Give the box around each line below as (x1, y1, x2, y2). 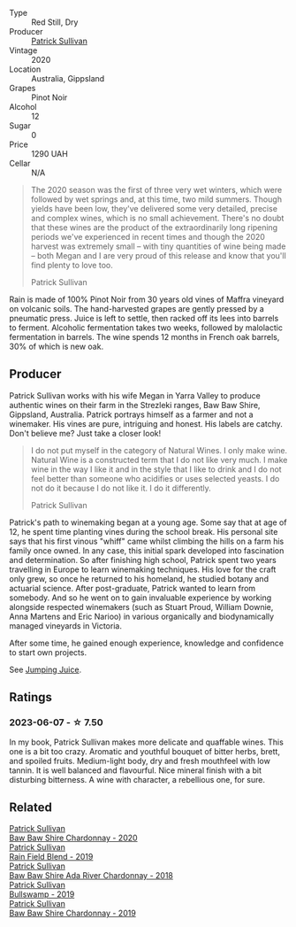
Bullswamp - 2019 (9, 889, 75, 900)
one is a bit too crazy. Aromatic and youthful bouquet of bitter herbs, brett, (9, 745, 281, 756)
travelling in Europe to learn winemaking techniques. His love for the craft (9, 564, 277, 575)
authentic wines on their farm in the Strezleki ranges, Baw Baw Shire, (9, 399, 261, 410)
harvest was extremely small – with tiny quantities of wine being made (30, 241, 286, 251)
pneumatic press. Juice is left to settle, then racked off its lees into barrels (9, 313, 279, 323)
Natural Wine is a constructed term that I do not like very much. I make (30, 454, 288, 465)
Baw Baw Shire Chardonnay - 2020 (9, 832, 139, 844)
